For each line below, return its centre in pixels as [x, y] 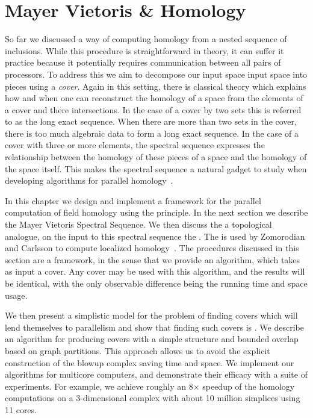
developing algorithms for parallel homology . [89, 180]
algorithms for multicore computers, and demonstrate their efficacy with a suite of [156, 374]
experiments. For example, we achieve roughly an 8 [99, 386]
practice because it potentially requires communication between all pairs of [143, 62]
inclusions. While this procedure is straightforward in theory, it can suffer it [144, 50]
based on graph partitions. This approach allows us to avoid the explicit [138, 350]
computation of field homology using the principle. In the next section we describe [156, 212]
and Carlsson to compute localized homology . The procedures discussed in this [152, 248]
